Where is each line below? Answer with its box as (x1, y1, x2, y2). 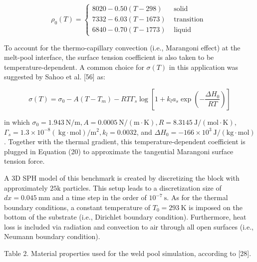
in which (4, 116, 30, 127)
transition (174, 16, 204, 23)
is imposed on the (189, 202, 243, 212)
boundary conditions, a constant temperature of (4, 202, 151, 212)
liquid (174, 26, 191, 34)
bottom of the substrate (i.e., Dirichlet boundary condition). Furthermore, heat (4, 212, 247, 222)
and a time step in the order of (52, 192, 147, 203)
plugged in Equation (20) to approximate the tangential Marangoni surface (4, 146, 234, 156)
